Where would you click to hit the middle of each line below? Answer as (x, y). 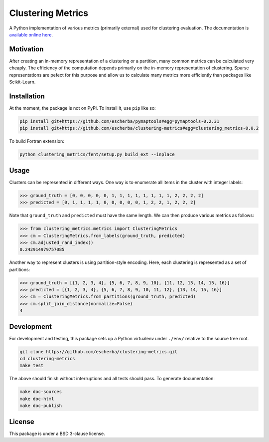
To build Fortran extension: (37, 141)
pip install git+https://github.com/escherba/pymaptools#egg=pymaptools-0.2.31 (120, 121)
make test (32, 366)
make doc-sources (41, 392)
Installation (27, 96)
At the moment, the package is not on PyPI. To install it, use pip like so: (83, 108)
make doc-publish (41, 406)
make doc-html (37, 399)
